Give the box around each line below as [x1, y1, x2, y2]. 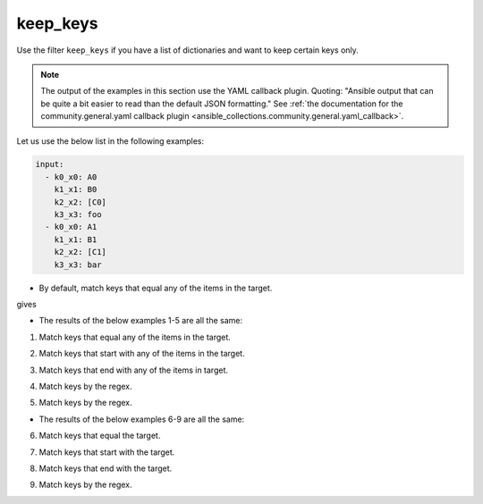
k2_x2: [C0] [54, 197, 107, 207]
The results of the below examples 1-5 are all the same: [38, 315, 243, 326]
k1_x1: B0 [54, 184, 97, 195]
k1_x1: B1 [54, 234, 97, 245]
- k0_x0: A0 [45, 172, 97, 182]
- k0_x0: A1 [45, 222, 97, 232]
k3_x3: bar [54, 259, 102, 270]
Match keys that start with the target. [38, 447, 175, 458]
